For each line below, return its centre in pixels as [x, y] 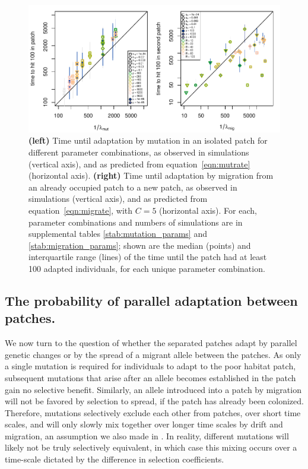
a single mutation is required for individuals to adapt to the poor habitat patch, [150, 366]
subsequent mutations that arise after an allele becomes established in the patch [150, 377]
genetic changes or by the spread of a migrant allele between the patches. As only [153, 354]
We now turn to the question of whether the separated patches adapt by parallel [151, 343]
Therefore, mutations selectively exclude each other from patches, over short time [153, 412]
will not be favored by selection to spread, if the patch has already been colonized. [154, 401]
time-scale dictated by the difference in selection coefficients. [115, 459]
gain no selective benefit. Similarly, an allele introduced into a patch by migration [153, 389]
